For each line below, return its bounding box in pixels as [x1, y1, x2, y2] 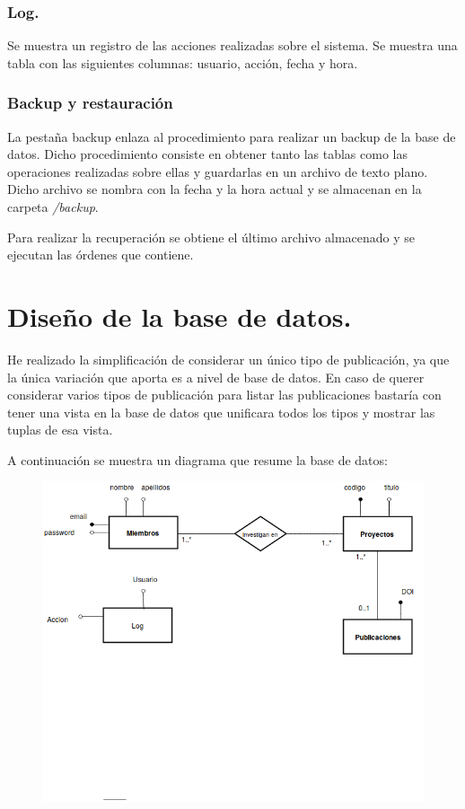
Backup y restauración [7, 92, 173, 114]
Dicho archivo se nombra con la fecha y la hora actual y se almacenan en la [7, 180, 422, 198]
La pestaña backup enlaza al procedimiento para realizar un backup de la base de [7, 127, 456, 145]
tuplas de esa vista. [7, 420, 113, 439]
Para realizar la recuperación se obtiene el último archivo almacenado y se [7, 227, 415, 246]
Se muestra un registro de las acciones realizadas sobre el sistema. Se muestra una [7, 36, 458, 55]
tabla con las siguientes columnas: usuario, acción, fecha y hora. [7, 53, 358, 72]
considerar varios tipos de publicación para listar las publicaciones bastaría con [7, 385, 442, 404]
